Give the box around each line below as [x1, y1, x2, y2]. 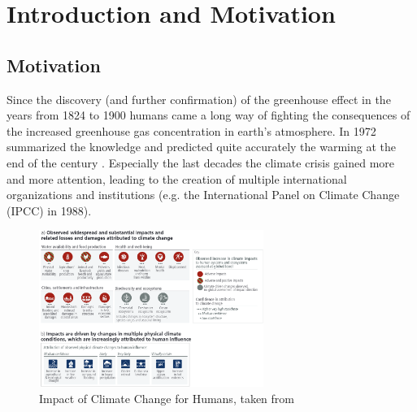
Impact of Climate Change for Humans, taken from [39, 389, 294, 406]
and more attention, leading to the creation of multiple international [7, 170, 347, 187]
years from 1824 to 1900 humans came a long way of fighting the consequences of [7, 106, 410, 124]
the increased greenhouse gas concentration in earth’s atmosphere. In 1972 [7, 122, 376, 139]
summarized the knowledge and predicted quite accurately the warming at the [7, 138, 396, 155]
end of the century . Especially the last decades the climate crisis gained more [7, 154, 395, 171]
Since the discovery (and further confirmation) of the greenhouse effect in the [7, 90, 391, 107]
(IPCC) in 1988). [7, 202, 92, 219]
